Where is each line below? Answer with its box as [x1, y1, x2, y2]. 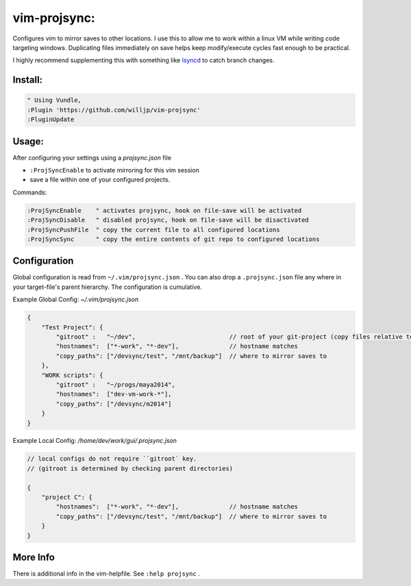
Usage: [12, 136, 45, 147]
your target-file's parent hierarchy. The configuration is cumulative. [12, 283, 202, 291]
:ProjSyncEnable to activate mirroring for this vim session [29, 166, 200, 174]
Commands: [12, 188, 47, 196]
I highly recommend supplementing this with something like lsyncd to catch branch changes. [12, 56, 275, 64]
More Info [12, 552, 55, 563]
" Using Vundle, [27, 97, 82, 104]
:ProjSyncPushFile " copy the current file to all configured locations [27, 226, 280, 233]
